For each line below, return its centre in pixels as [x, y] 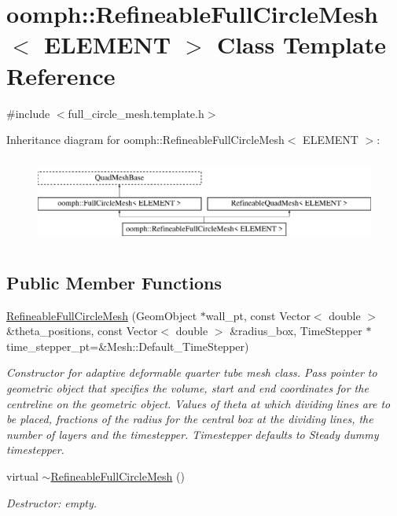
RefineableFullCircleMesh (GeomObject [102, 315]
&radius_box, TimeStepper [296, 331]
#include [28, 113]
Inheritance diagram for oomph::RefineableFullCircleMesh [145, 140]
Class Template [301, 44]
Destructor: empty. [52, 502]
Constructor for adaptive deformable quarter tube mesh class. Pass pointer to [192, 372]
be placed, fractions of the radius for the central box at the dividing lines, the [190, 419]
